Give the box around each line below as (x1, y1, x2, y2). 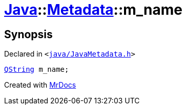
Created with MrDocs (4, 80, 76, 90)
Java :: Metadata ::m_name (4, 1, 183, 18)
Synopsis (4, 28, 53, 41)
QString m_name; (4, 65, 69, 74)
